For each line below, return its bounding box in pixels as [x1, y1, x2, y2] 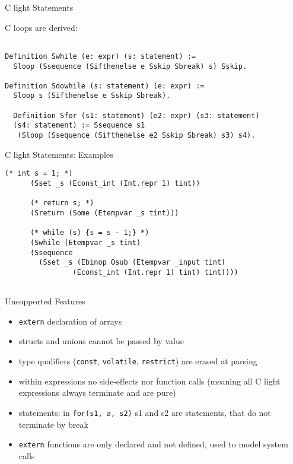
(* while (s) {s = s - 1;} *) [30, 228, 149, 237]
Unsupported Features [5, 295, 85, 307]
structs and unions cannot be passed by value [18, 335, 184, 347]
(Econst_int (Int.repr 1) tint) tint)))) [72, 268, 238, 277]
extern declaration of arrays [18, 314, 122, 327]
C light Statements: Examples [5, 148, 113, 160]
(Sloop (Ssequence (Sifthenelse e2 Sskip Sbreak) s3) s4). [17, 131, 256, 140]
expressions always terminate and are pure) [18, 386, 176, 399]
